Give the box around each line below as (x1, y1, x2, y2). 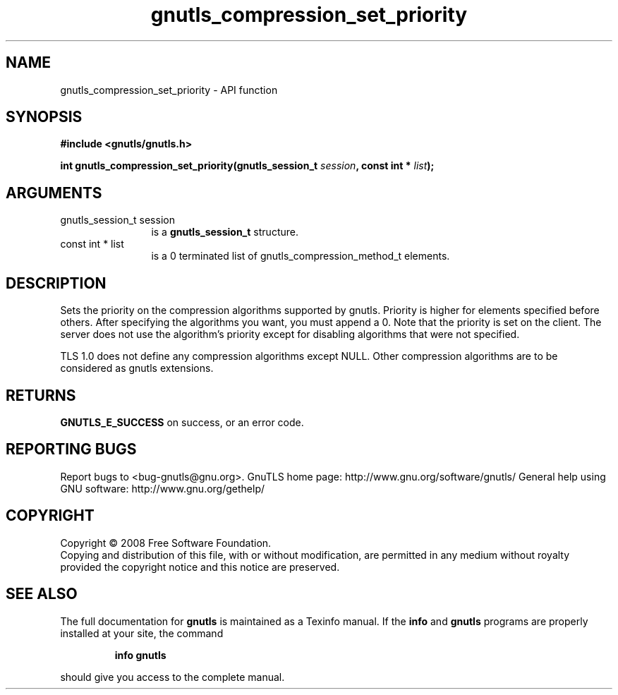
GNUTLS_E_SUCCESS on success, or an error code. (60, 416, 304, 428)
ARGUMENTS (6, 183, 102, 202)
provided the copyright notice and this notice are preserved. (60, 560, 340, 573)
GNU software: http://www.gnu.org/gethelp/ (60, 482, 265, 495)
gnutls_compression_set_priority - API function (60, 83, 278, 96)
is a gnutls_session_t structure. (151, 226, 298, 238)
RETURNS (6, 386, 76, 404)
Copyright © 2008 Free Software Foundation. (60, 536, 272, 549)
